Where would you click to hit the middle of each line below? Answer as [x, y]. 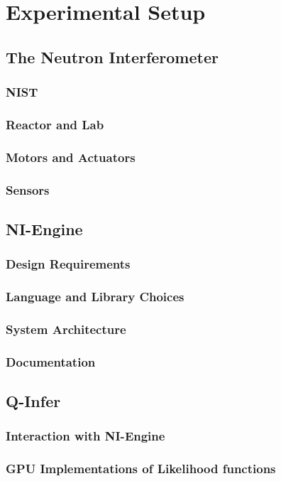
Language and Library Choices [95, 297]
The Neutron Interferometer [112, 56]
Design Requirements [68, 264]
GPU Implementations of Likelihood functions [141, 469]
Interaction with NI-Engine [86, 436]
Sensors [28, 189]
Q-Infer [33, 401]
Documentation [51, 361]
